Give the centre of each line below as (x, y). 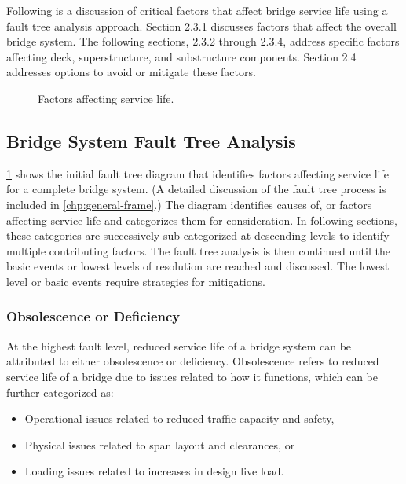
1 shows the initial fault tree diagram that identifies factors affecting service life (198, 173)
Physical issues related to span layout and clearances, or (160, 444)
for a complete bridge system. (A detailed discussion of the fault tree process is (196, 189)
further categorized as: (60, 392)
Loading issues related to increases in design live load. (154, 471)
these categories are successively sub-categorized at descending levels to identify (198, 235)
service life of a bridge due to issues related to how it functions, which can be (192, 376)
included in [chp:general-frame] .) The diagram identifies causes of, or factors (189, 204)
